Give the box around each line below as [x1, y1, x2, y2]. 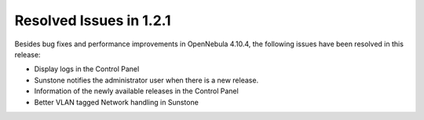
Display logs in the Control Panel [34, 64, 140, 74]
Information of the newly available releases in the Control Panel [34, 86, 239, 96]
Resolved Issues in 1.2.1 [14, 12, 171, 29]
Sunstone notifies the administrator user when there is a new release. [34, 75, 259, 85]
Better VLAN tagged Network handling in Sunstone [34, 97, 199, 107]
